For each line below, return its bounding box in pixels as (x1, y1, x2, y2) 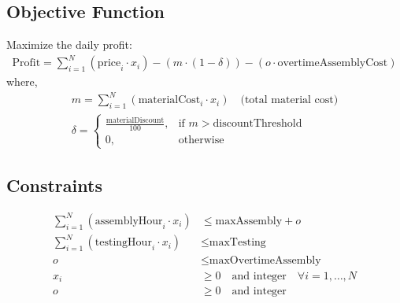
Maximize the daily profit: (6, 36, 132, 53)
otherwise (178, 134, 224, 146)
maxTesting (209, 237, 266, 249)
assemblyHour (94, 215, 163, 227)
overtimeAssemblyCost (277, 57, 388, 69)
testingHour (94, 237, 152, 249)
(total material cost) (240, 94, 339, 106)
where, (6, 73, 38, 90)
